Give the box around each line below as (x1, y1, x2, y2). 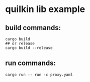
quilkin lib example (5, 3, 85, 15)
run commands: (5, 59, 56, 67)
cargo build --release (5, 45, 53, 50)
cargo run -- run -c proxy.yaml (5, 72, 73, 77)
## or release (5, 41, 35, 46)
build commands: (5, 23, 61, 32)
